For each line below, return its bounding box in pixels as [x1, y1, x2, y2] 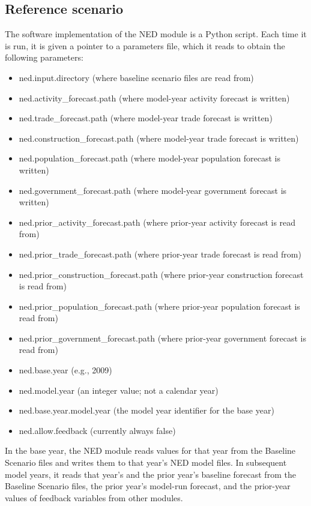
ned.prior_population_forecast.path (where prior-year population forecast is [19, 300, 300, 312]
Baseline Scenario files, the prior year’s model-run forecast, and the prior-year [5, 480, 291, 492]
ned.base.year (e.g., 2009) [19, 364, 112, 376]
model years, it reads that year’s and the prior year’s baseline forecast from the [5, 468, 296, 480]
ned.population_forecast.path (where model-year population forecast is [19, 152, 281, 164]
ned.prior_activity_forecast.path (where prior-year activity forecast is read [19, 215, 296, 228]
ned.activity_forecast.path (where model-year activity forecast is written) [19, 91, 290, 104]
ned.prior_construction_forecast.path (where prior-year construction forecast [19, 268, 304, 280]
